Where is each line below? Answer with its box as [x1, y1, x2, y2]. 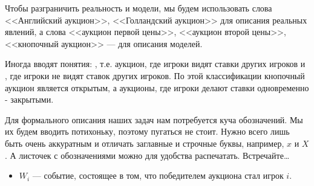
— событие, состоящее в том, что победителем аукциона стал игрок [32, 169, 284, 182]
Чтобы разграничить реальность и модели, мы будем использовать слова [5, 2, 272, 14]
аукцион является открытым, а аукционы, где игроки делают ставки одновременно [5, 81, 309, 94]
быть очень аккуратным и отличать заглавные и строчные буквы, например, [5, 136, 284, 149]
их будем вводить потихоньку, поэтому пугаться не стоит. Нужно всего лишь [5, 125, 290, 138]
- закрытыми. [5, 93, 54, 106]
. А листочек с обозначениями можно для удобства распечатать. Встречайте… [5, 149, 290, 161]
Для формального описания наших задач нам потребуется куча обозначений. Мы [5, 113, 303, 126]
